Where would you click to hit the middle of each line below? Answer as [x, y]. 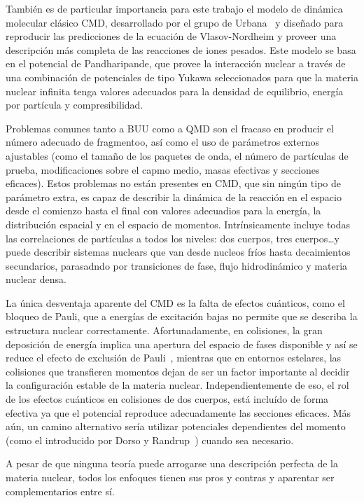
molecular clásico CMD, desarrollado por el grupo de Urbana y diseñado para [175, 22]
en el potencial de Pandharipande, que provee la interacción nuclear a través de [176, 63]
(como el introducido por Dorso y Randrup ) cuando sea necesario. [150, 440]
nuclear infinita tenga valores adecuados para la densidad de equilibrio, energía [175, 91]
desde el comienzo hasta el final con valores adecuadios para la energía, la [163, 211]
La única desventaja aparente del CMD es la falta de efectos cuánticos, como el [175, 302]
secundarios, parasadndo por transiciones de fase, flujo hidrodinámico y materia [177, 265]
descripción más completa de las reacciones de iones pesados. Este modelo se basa [181, 49]
